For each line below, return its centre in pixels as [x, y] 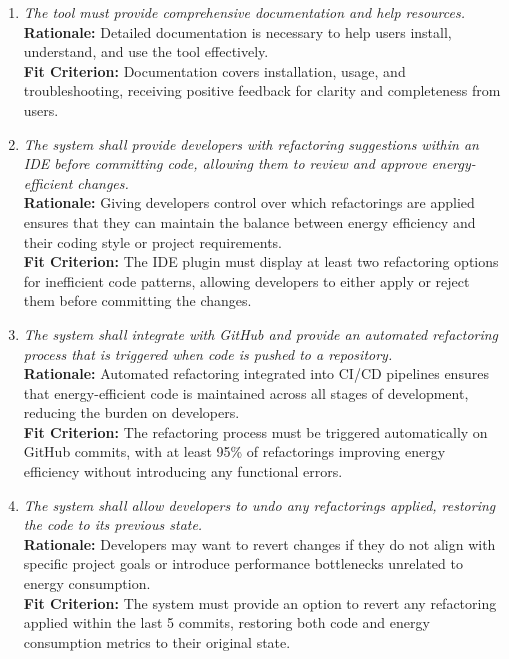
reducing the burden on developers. [131, 412]
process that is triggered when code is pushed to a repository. [208, 353]
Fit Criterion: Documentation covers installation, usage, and [214, 70]
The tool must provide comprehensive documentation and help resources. [244, 12]
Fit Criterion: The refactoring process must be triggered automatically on [255, 431]
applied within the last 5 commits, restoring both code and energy [226, 622]
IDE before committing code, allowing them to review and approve [225, 163]
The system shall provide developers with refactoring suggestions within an [251, 143]
